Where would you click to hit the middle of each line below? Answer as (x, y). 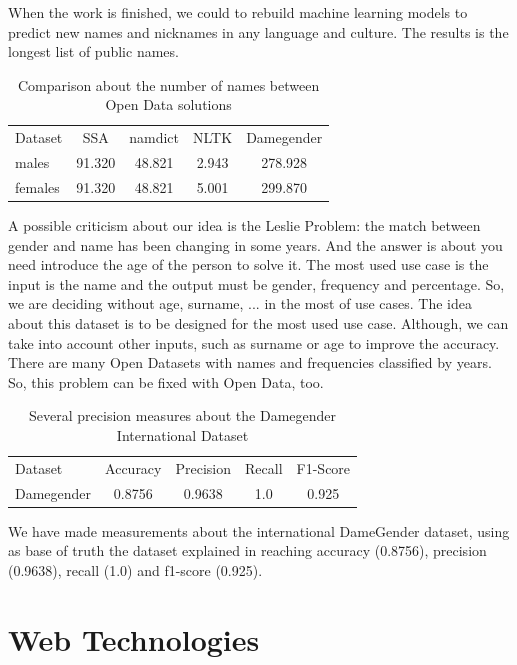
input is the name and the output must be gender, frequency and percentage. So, (256, 283)
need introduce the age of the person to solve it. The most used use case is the (248, 264)
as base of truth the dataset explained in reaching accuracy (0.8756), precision (247, 550)
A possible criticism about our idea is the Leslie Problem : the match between (244, 225)
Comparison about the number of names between (168, 84)
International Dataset (182, 434)
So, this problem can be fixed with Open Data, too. (166, 381)
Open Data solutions (168, 104)
